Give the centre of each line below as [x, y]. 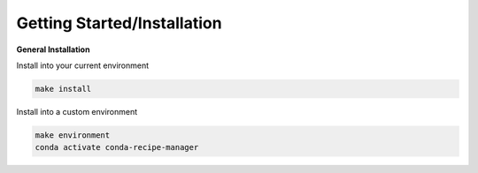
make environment [73, 135]
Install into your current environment [83, 65]
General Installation [53, 49]
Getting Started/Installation [119, 23]
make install [63, 89]
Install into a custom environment [77, 111]
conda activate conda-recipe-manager [117, 147]
